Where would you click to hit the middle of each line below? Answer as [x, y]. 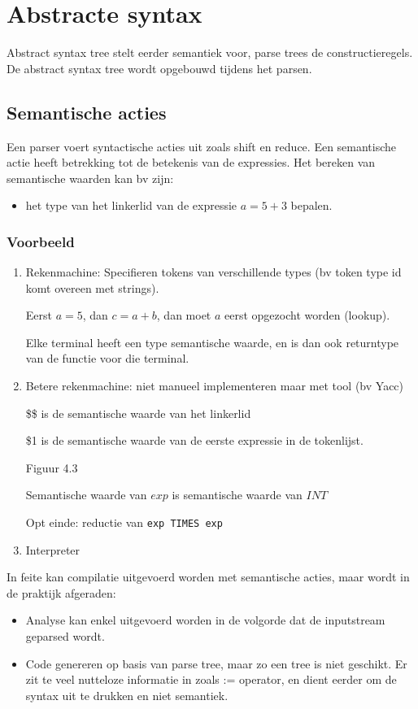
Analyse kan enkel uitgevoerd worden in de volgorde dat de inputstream [205, 620]
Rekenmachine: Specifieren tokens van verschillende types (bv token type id [213, 272]
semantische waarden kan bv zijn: [90, 178]
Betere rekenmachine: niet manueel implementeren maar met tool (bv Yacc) [215, 386]
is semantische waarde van [237, 495]
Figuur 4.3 [52, 467]
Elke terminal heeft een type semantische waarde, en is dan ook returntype [212, 342]
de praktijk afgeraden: [61, 592]
